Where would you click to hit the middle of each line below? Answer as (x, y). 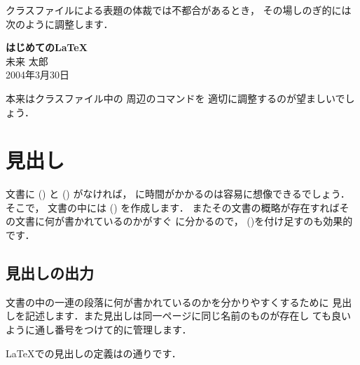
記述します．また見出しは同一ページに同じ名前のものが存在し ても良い (188, 316)
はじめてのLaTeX (47, 47)
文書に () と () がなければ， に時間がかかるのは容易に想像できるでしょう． (178, 194)
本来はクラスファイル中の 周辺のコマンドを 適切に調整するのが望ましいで (175, 98)
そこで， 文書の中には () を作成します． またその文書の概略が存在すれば (173, 207)
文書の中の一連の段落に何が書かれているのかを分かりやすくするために (167, 302)
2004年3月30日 (37, 75)
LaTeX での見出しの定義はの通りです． (94, 353)
